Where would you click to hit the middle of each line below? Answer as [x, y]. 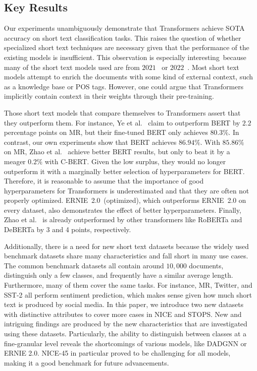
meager [15, 161]
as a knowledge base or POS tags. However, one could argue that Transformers [124, 86]
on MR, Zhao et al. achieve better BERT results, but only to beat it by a [117, 152]
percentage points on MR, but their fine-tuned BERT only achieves [106, 132]
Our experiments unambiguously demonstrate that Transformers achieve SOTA [124, 28]
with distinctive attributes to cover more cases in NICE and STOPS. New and [123, 314]
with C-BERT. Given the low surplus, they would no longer [135, 161]
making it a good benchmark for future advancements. [87, 362]
